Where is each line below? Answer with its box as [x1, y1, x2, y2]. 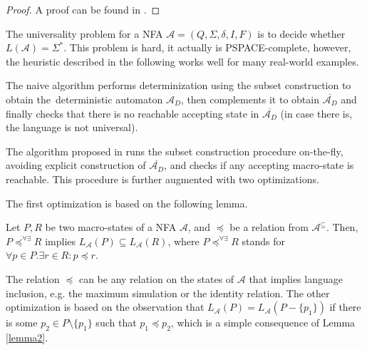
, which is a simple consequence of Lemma [170, 315, 356, 330]
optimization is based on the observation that [6, 299, 205, 314]
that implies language [249, 271, 343, 286]
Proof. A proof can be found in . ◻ [6, 2, 160, 16]
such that [95, 315, 137, 330]
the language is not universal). [6, 120, 138, 135]
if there [329, 299, 361, 314]
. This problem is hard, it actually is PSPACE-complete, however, [63, 40, 351, 55]
